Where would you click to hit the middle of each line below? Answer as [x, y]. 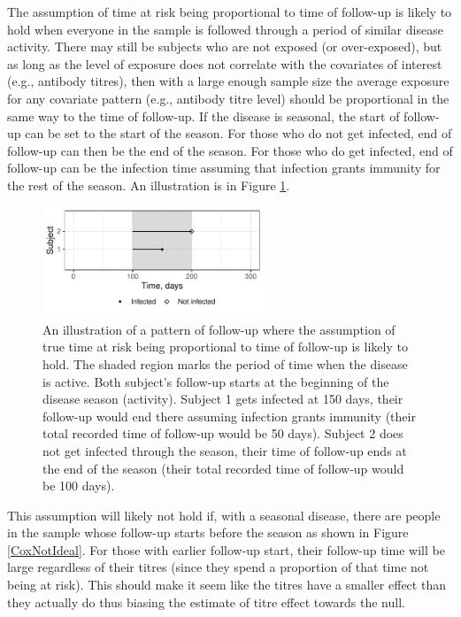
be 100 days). [79, 486]
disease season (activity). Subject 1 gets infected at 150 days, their [223, 399]
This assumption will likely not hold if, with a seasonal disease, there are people [224, 515]
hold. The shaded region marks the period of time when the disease [225, 363]
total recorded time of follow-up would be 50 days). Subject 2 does [223, 433]
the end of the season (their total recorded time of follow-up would [223, 468]
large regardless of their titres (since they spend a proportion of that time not [218, 567]
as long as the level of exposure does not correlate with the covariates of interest [225, 63]
